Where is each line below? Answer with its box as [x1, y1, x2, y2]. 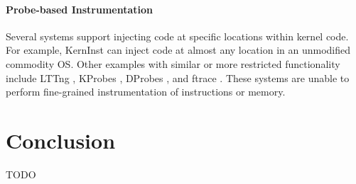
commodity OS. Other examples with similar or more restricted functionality [6, 56, 340, 71]
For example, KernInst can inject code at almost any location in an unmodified [6, 42, 351, 57]
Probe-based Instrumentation [6, 1, 153, 16]
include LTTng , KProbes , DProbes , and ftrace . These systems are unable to [6, 70, 350, 85]
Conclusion [6, 125, 116, 154]
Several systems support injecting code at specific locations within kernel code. [6, 28, 349, 43]
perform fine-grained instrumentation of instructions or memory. [6, 84, 286, 99]
